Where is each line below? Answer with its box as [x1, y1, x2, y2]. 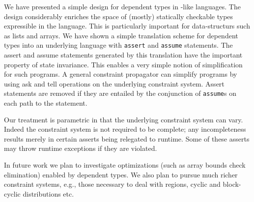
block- [223, 179, 241, 189]
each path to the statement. [4, 98, 87, 108]
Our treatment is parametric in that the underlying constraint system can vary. [4, 114, 243, 124]
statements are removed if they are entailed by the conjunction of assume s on [4, 88, 236, 98]
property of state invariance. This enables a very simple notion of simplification [4, 59, 243, 69]
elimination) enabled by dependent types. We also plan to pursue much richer [4, 169, 238, 179]
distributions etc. [23, 188, 74, 199]
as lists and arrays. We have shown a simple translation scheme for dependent [4, 30, 238, 40]
